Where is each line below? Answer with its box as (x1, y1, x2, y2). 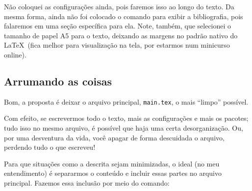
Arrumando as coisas (4, 73, 112, 88)
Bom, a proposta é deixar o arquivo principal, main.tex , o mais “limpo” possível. (4, 96, 249, 107)
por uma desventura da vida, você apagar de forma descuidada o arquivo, (4, 132, 225, 142)
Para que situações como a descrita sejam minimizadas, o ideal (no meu (4, 158, 220, 168)
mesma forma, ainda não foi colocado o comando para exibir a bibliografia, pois (4, 11, 243, 21)
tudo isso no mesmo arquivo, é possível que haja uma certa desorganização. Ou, (4, 123, 243, 133)
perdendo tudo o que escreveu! (4, 142, 96, 152)
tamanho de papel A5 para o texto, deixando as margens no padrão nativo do (4, 30, 238, 40)
